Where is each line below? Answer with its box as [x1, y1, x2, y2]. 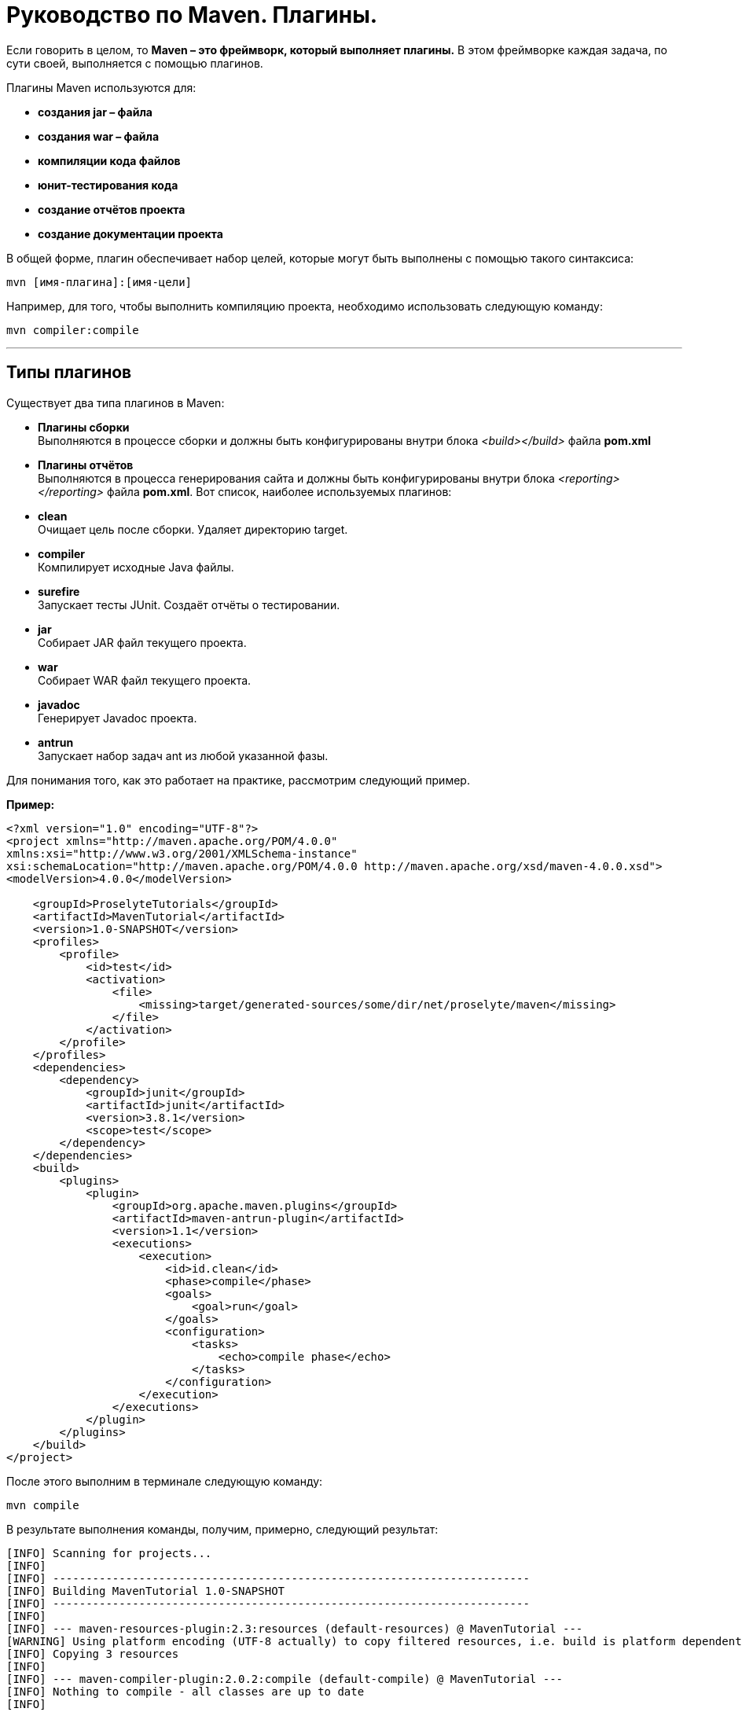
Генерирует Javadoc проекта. [38, 711, 197, 725]
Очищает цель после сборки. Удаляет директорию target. [38, 522, 348, 536]
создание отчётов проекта [38, 202, 185, 216]
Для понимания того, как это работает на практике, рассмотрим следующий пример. [6, 773, 470, 787]
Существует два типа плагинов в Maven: [6, 395, 225, 410]
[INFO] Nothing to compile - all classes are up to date [6, 1684, 365, 1698]
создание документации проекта [38, 226, 223, 241]
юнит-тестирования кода [38, 178, 178, 192]
